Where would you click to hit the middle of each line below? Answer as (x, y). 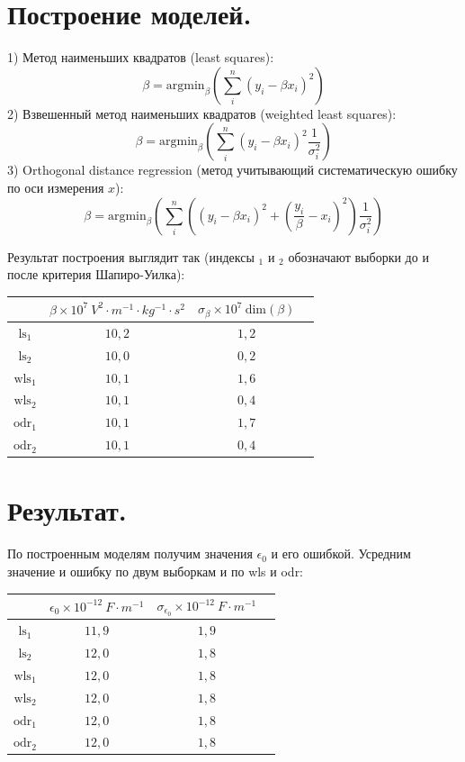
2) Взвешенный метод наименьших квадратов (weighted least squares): (202, 113)
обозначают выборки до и (358, 256)
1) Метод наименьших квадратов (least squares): (141, 57)
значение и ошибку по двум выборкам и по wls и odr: (156, 571)
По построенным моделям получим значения (130, 553)
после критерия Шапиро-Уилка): (96, 274)
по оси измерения (56, 187)
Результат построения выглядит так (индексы (131, 256)
